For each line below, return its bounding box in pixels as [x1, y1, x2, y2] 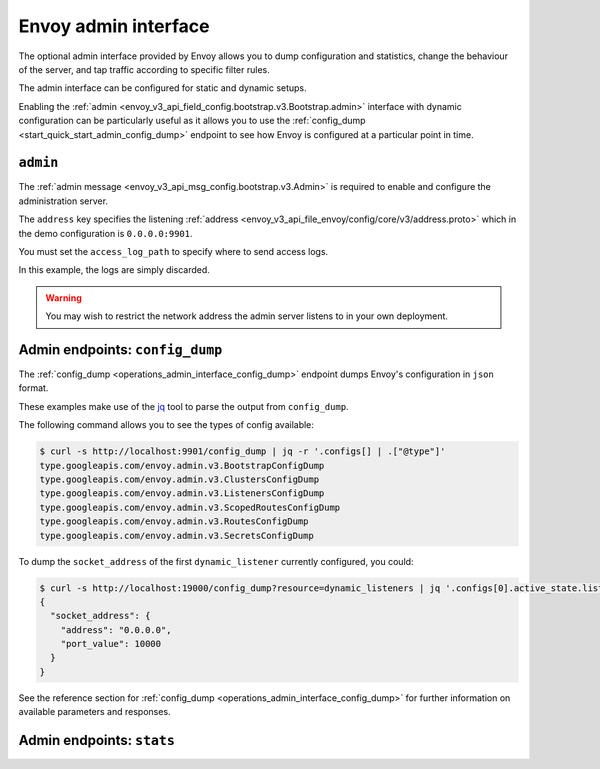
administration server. [18, 195, 109, 207]
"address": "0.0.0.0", [60, 624, 172, 635]
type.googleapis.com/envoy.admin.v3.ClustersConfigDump [39, 473, 320, 485]
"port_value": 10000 [60, 638, 162, 650]
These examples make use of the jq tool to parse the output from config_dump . [18, 400, 349, 412]
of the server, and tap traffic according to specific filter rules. [18, 63, 270, 75]
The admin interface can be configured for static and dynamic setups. [18, 82, 307, 94]
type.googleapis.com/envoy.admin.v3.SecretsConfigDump [39, 530, 314, 541]
